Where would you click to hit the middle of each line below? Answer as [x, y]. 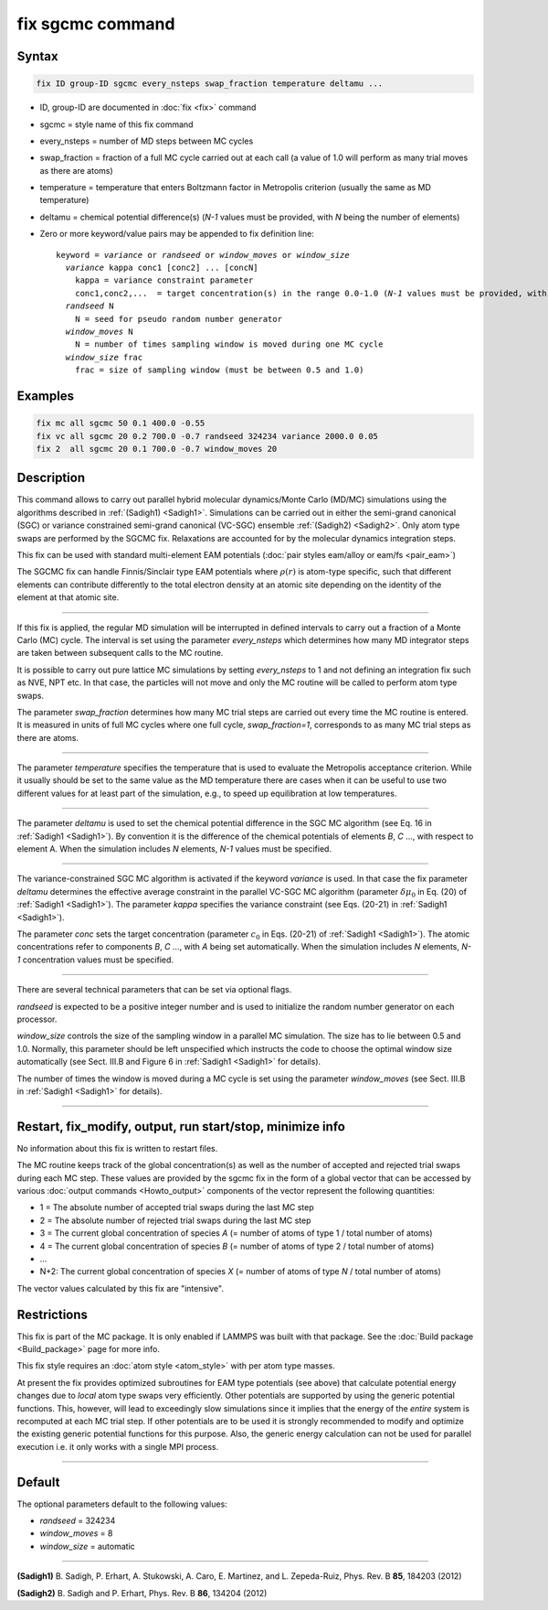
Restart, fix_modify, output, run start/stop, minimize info [181, 1127]
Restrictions [53, 1314]
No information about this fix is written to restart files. [117, 1148]
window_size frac [104, 357]
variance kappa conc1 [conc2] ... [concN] [162, 268]
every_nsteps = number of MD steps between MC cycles [147, 141]
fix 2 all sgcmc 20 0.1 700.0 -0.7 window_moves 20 [157, 449]
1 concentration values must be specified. [95, 960]
